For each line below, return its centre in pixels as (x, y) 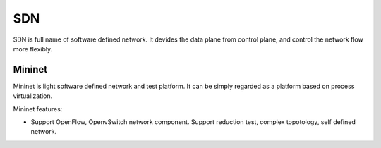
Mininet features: (38, 109)
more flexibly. (33, 49)
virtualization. (33, 96)
